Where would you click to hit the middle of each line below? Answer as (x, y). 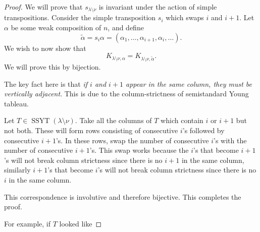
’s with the (230, 140)
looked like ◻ (81, 223)
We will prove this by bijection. (53, 66)
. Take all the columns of (113, 120)
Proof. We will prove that (43, 7)
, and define (126, 27)
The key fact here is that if (46, 83)
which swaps (185, 17)
